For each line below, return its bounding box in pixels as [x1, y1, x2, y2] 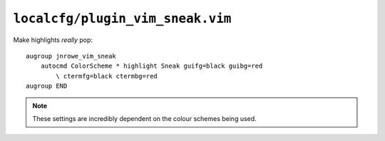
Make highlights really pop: [13, 36, 93, 44]
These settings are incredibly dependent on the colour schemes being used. [32, 114, 257, 122]
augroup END [26, 82, 68, 90]
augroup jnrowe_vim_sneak [26, 52, 117, 60]
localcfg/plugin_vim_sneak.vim [13, 11, 232, 26]
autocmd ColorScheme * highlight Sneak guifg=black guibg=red [40, 62, 263, 70]
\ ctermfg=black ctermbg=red [56, 72, 158, 80]
